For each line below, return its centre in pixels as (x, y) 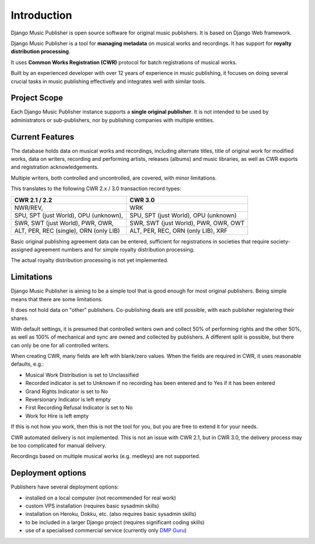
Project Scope (37, 98)
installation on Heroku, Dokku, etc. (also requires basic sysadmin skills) (111, 514)
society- (280, 241)
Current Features (43, 137)
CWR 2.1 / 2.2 (33, 200)
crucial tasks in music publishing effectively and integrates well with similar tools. (108, 81)
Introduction (41, 15)
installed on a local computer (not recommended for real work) (101, 498)
